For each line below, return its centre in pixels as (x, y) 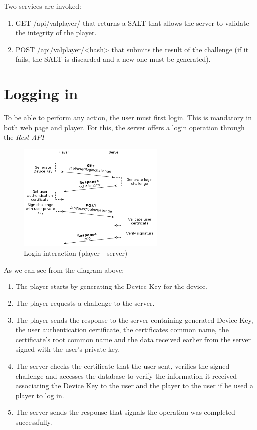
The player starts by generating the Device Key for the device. (111, 286)
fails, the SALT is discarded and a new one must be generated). (113, 59)
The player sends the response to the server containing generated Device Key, (134, 320)
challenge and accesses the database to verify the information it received (126, 375)
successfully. (34, 421)
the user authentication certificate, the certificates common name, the (122, 330)
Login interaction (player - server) (76, 253)
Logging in (41, 93)
